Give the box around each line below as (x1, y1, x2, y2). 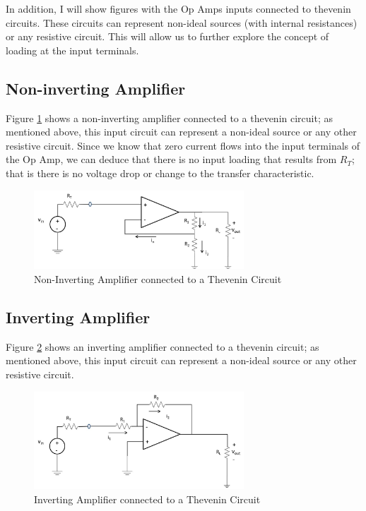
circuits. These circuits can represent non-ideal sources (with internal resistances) (6, 15, 358, 30)
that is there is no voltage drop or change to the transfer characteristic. (6, 165, 314, 180)
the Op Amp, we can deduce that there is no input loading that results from (6, 152, 337, 167)
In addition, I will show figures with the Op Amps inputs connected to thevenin (6, 1, 351, 16)
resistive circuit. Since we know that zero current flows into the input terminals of (6, 138, 360, 152)
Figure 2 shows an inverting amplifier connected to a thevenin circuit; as (6, 339, 319, 354)
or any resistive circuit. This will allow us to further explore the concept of (6, 29, 329, 44)
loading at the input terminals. (6, 42, 139, 57)
